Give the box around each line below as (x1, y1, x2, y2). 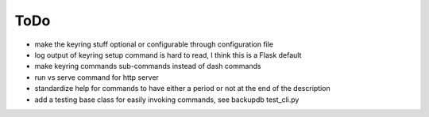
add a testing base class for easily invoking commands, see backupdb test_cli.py (34, 95, 300, 104)
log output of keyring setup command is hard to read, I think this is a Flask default (34, 50, 302, 59)
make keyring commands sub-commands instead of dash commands (34, 62, 261, 71)
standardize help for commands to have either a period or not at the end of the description (34, 84, 330, 93)
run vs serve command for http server (34, 72, 159, 82)
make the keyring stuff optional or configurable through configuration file (34, 40, 274, 49)
